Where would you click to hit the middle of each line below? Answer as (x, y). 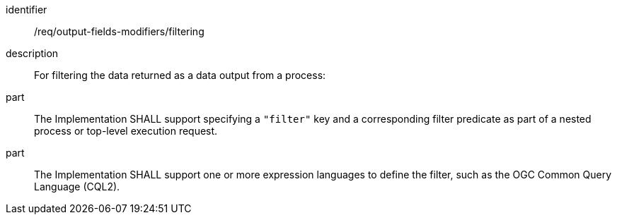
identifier (27, 10)
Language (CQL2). (77, 187)
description (32, 53)
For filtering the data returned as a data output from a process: (180, 75)
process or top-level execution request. (126, 131)
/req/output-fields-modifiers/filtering (119, 31)
